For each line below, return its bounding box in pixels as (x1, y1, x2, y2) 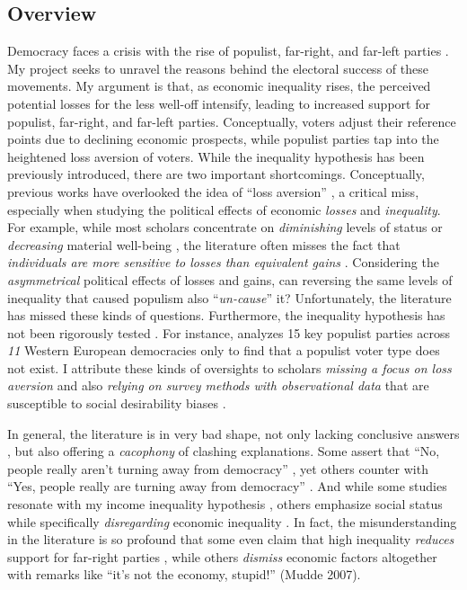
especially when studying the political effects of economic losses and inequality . (7, 200, 441, 219)
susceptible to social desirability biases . (7, 394, 226, 413)
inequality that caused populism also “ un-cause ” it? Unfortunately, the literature (7, 288, 452, 307)
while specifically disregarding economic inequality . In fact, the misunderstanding (7, 512, 457, 531)
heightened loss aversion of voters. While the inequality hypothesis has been (7, 147, 425, 165)
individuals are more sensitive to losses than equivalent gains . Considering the (7, 253, 439, 272)
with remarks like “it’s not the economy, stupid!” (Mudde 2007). (7, 565, 361, 584)
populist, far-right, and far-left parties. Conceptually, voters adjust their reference (7, 112, 456, 130)
